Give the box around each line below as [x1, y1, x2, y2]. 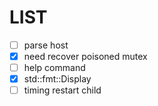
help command [23, 62, 86, 74]
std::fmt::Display [23, 73, 92, 85]
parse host [23, 39, 69, 51]
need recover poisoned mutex [23, 51, 148, 62]
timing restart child [23, 84, 102, 96]
